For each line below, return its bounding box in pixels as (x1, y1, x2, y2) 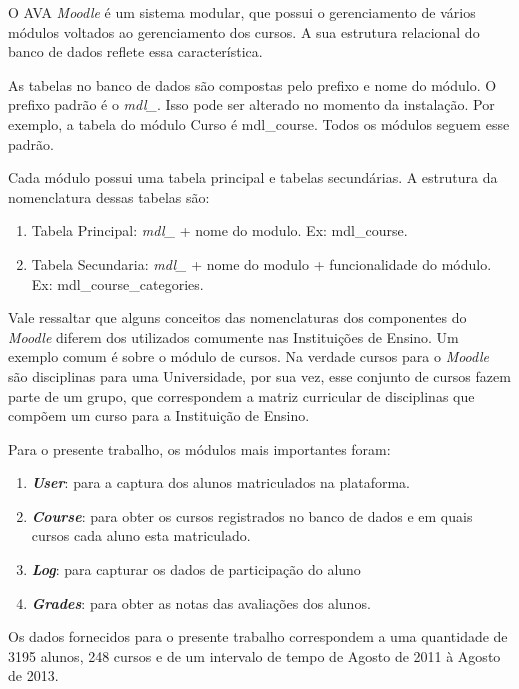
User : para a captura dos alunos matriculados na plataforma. (31, 472, 410, 493)
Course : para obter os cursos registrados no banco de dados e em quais (31, 505, 473, 526)
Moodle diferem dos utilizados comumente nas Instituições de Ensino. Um (8, 326, 459, 347)
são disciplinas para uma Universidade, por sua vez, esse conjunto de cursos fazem (8, 365, 511, 386)
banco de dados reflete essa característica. (8, 41, 263, 62)
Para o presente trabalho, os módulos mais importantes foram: (8, 438, 391, 459)
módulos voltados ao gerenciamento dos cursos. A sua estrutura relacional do (8, 21, 480, 42)
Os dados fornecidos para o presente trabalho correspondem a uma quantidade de (8, 626, 508, 647)
